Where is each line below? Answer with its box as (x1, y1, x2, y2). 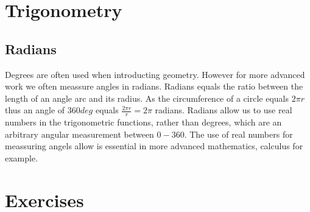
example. (5, 151, 38, 164)
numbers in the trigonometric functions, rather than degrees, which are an (5, 116, 282, 129)
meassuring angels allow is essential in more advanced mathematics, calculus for (5, 140, 303, 152)
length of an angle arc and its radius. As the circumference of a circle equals (5, 91, 289, 104)
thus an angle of (5, 104, 65, 116)
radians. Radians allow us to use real (155, 104, 292, 116)
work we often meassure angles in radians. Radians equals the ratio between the (5, 80, 303, 93)
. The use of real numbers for (184, 127, 293, 140)
